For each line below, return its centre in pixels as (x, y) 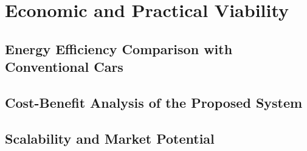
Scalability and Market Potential (110, 138)
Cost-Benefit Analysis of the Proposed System (154, 102)
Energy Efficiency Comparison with (119, 48)
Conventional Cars (64, 67)
